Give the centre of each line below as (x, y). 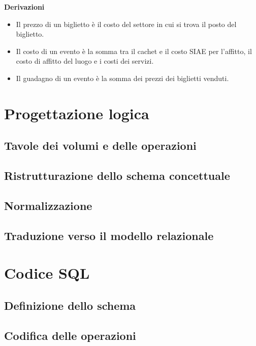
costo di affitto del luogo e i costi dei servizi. (85, 61)
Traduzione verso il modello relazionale (109, 235)
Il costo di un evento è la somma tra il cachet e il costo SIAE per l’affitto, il (134, 51)
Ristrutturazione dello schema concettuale (117, 176)
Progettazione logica (77, 113)
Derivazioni (24, 7)
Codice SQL (47, 273)
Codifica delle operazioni (70, 335)
